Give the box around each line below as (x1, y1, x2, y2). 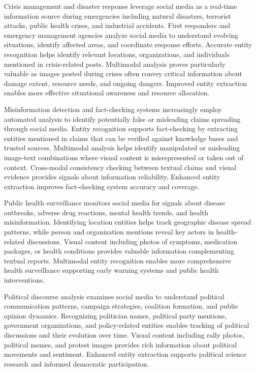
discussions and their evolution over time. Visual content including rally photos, (4, 330, 245, 340)
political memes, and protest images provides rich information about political (4, 339, 237, 349)
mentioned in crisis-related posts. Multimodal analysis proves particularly (4, 58, 225, 69)
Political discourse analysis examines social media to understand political (4, 291, 224, 301)
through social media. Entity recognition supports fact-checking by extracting (4, 123, 238, 134)
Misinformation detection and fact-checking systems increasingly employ (4, 104, 222, 114)
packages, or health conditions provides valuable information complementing (4, 246, 234, 256)
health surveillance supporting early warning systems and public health (4, 265, 219, 275)
